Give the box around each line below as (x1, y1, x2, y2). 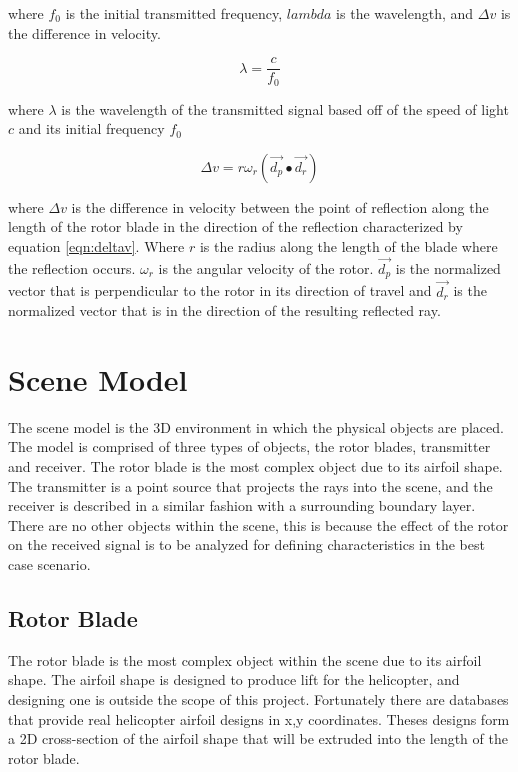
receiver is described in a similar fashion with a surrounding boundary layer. (8, 495, 476, 516)
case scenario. (8, 554, 91, 575)
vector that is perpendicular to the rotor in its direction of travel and (8, 280, 432, 301)
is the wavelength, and (336, 3, 474, 23)
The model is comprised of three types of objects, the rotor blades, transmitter (8, 436, 491, 457)
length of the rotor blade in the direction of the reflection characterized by (8, 216, 463, 237)
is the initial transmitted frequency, (65, 3, 283, 23)
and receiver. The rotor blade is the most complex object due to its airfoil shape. (8, 456, 503, 477)
